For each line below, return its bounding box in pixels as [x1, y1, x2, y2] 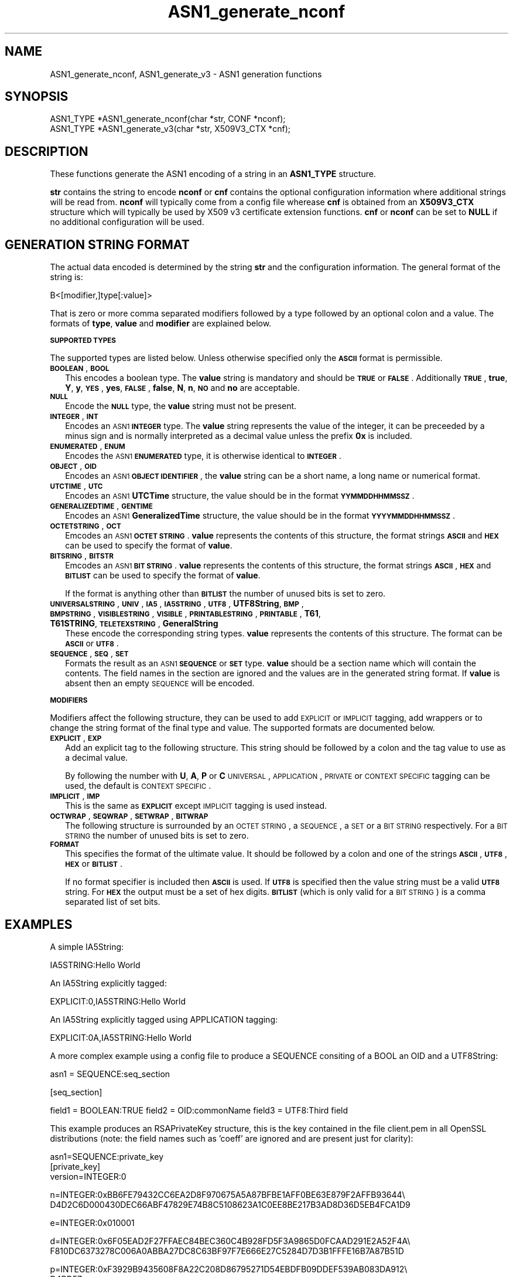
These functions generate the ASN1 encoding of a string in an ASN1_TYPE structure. [50, 169, 376, 179]
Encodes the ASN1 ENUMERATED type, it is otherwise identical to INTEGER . [65, 451, 341, 461]
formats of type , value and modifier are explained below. [50, 318, 272, 329]
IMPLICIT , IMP [50, 791, 100, 801]
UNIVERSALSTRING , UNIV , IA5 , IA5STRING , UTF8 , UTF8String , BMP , [50, 598, 304, 609]
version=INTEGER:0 [50, 1171, 126, 1181]
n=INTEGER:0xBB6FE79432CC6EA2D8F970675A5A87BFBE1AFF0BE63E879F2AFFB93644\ [50, 1189, 405, 1200]
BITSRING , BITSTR [50, 550, 114, 561]
